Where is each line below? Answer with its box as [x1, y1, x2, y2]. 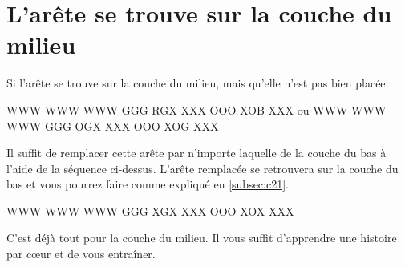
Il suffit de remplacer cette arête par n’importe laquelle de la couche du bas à [6, 144, 387, 161]
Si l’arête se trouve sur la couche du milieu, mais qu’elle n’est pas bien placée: [6, 75, 389, 91]
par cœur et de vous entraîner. [6, 245, 156, 262]
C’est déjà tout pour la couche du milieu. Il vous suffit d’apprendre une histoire [6, 229, 397, 246]
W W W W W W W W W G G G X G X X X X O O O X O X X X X [6, 202, 294, 219]
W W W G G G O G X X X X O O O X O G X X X [6, 117, 219, 134]
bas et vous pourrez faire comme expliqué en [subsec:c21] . [6, 176, 289, 192]
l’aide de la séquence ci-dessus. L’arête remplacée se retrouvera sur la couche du [6, 160, 399, 176]
